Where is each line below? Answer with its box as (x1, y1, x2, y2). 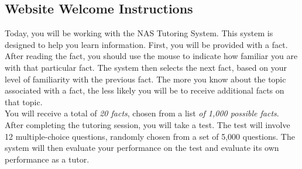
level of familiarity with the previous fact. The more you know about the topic (5, 73, 286, 85)
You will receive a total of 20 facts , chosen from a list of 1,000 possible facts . (5, 107, 279, 119)
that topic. (5, 95, 43, 108)
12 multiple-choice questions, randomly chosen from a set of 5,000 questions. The (5, 130, 295, 142)
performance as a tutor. (5, 153, 90, 165)
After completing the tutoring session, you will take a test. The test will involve (5, 118, 290, 130)
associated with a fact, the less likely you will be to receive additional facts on (5, 84, 284, 96)
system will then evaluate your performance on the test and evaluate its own (5, 142, 279, 154)
